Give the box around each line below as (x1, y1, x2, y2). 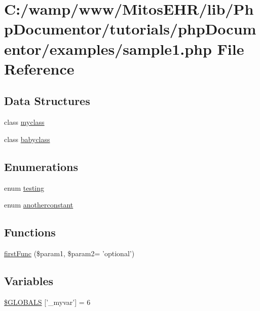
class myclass (4, 117, 45, 127)
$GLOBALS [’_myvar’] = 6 (4, 296, 91, 307)
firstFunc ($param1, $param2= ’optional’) (4, 248, 135, 258)
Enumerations (4, 158, 79, 174)
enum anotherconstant (4, 199, 73, 210)
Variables (4, 272, 54, 288)
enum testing (4, 182, 45, 193)
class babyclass (4, 133, 50, 144)
